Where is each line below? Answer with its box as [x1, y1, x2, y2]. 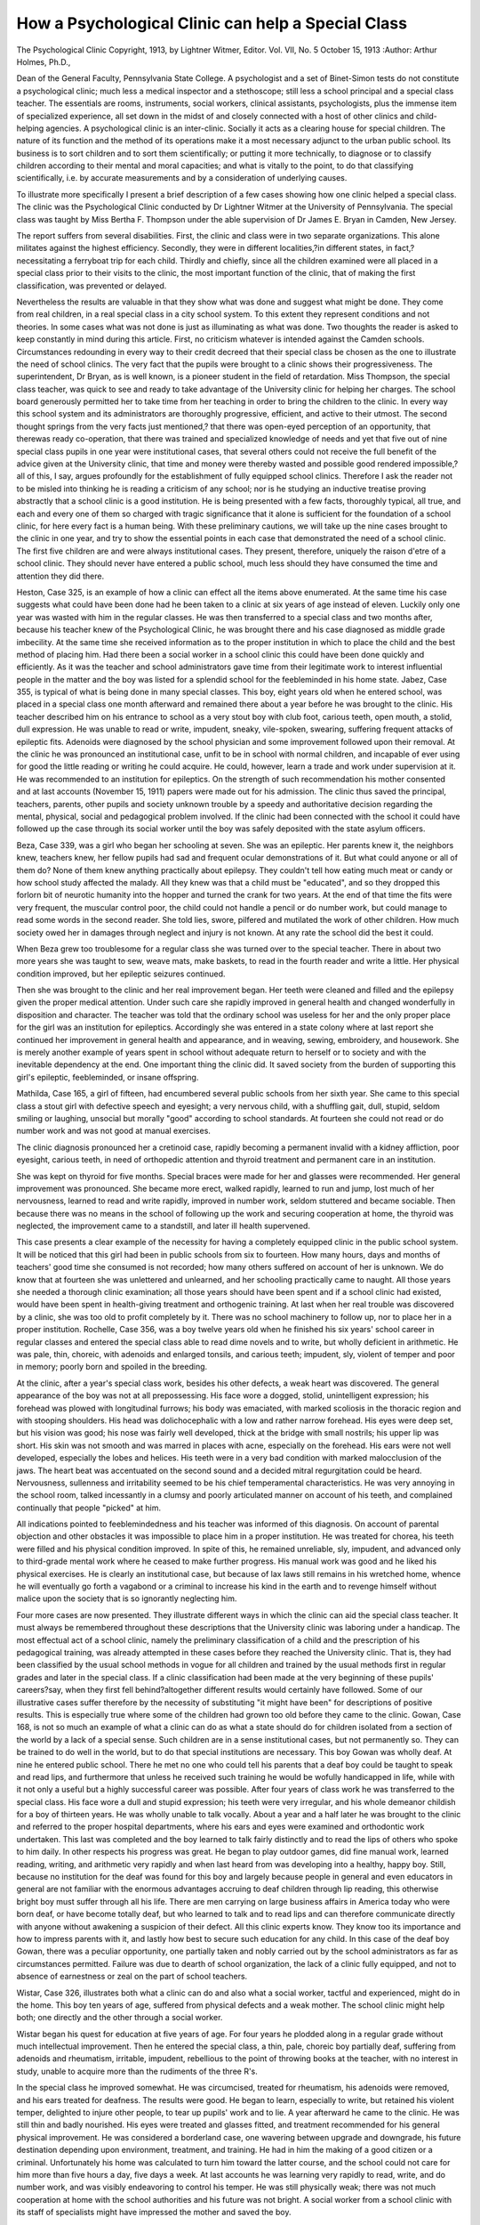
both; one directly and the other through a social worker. [16, 2012, 223, 2023]
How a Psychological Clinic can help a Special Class [16, 13, 408, 33]
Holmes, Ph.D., [16, 56, 71, 67]
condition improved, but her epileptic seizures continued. [16, 968, 226, 979]
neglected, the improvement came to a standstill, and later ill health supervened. [16, 1220, 311, 1232]
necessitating [16, 255, 67, 266]
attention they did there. [16, 570, 105, 581]
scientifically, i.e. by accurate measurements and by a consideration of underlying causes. [16, 173, 348, 183]
